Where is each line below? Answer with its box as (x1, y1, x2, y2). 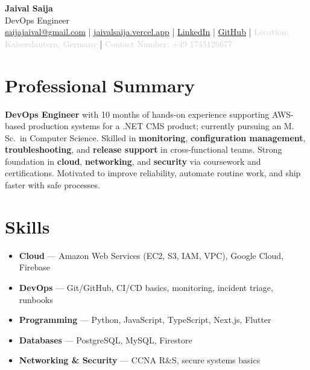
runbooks (19, 293, 53, 305)
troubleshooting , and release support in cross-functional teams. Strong (5, 143, 282, 156)
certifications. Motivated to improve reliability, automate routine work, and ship (5, 167, 301, 179)
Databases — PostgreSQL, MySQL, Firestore (19, 333, 192, 346)
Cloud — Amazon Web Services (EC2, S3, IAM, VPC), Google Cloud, (19, 249, 283, 261)
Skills (5, 214, 50, 238)
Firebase (19, 261, 51, 273)
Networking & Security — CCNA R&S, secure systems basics (19, 354, 261, 366)
